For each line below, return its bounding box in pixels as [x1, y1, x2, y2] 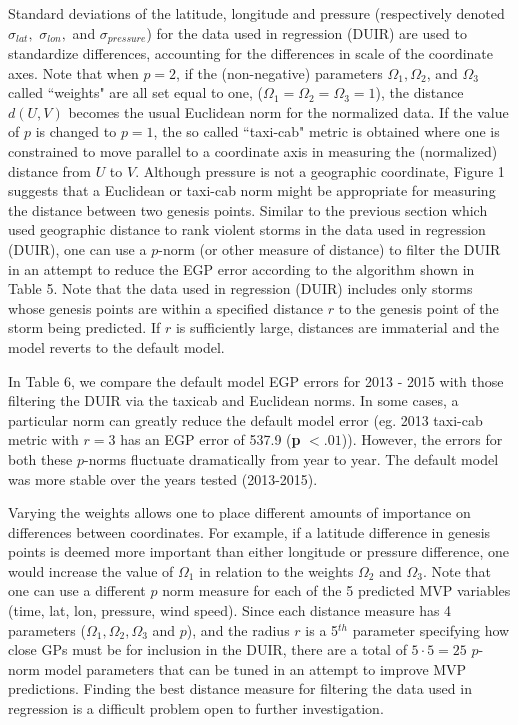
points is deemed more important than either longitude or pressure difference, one [8, 541, 510, 562]
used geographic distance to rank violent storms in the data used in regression [8, 219, 486, 240]
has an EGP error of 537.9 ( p [120, 429, 301, 450]
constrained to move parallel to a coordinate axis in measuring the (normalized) [8, 141, 498, 162]
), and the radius [186, 619, 290, 640]
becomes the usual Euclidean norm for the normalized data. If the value [68, 101, 509, 122]
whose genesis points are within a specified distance [8, 297, 324, 318]
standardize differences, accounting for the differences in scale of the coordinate [8, 43, 494, 64]
